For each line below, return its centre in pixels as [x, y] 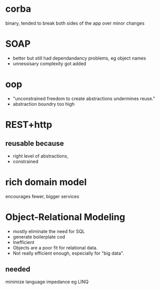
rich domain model [46, 182]
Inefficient [23, 242]
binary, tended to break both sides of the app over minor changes [75, 23]
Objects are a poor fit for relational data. [55, 247]
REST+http [29, 125]
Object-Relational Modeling [65, 217]
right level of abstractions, [40, 156]
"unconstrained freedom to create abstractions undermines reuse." [84, 99]
